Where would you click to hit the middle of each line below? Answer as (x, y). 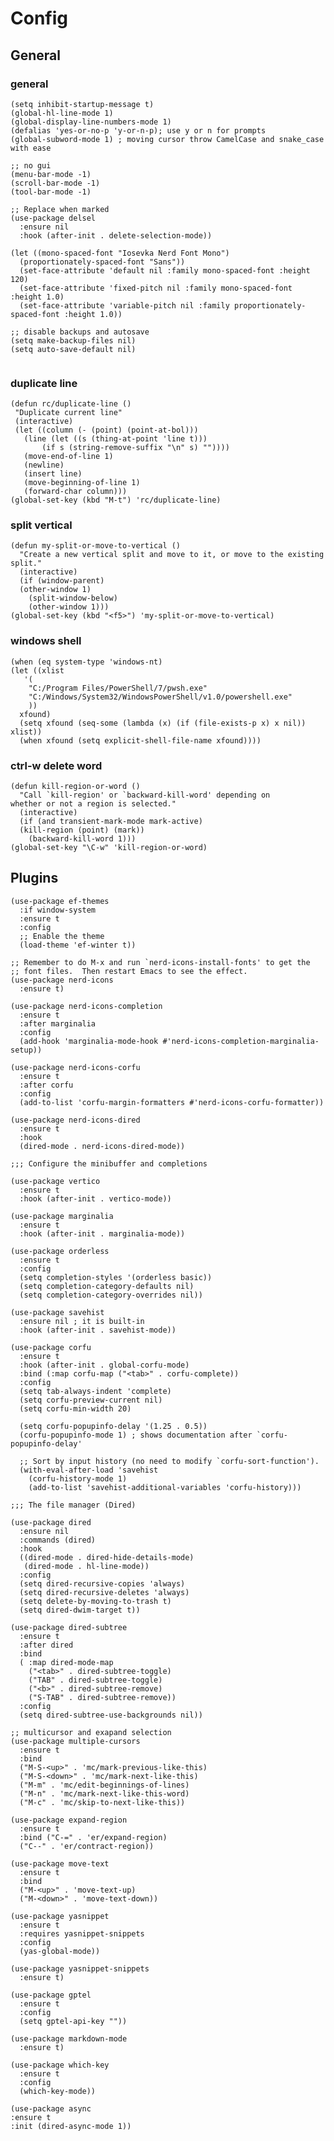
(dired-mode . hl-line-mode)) (86, 1566)
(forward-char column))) (75, 492)
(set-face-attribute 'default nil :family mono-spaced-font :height (165, 270)
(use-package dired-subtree (69, 1627)
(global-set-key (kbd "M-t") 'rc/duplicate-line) (116, 500)
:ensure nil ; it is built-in (82, 1321)
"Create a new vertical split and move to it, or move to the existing (172, 555)
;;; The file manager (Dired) (73, 1505)
